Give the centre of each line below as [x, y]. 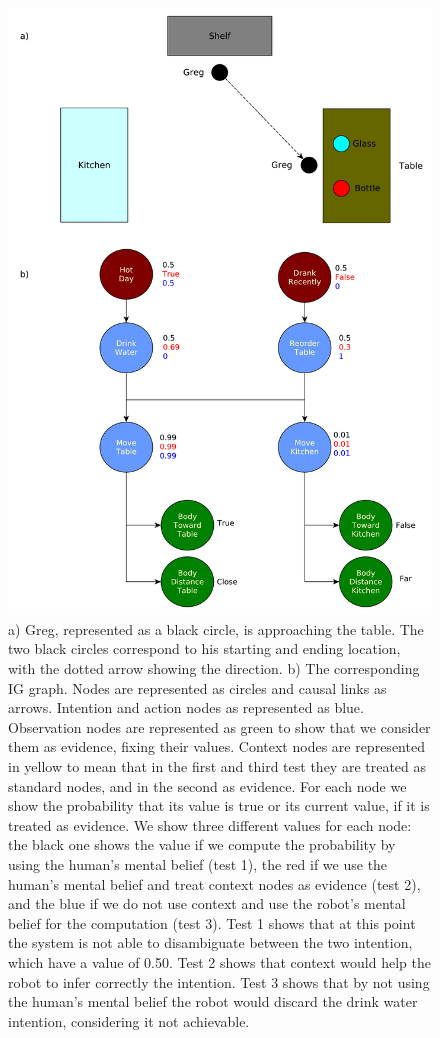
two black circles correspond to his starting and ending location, [204, 648]
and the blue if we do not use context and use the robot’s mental [207, 903]
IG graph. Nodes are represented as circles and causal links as [197, 687]
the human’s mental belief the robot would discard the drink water [213, 1001]
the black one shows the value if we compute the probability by [202, 844]
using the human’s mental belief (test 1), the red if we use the [198, 863]
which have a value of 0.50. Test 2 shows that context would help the [219, 961]
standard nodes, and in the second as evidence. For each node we [207, 785]
